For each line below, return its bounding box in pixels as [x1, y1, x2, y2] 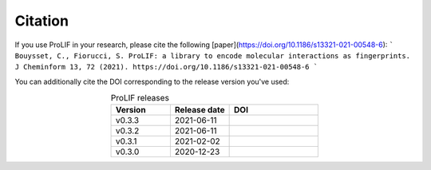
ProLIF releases [110, 93, 169, 104]
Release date [174, 105, 225, 116]
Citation [14, 12, 69, 30]
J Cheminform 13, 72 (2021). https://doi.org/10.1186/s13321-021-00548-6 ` [14, 62, 318, 72]
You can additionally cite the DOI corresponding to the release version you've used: [14, 77, 290, 86]
